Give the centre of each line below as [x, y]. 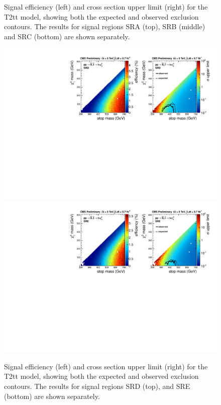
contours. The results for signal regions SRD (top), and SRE [97, 386]
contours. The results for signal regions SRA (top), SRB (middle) [105, 26]
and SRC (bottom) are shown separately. [67, 36]
